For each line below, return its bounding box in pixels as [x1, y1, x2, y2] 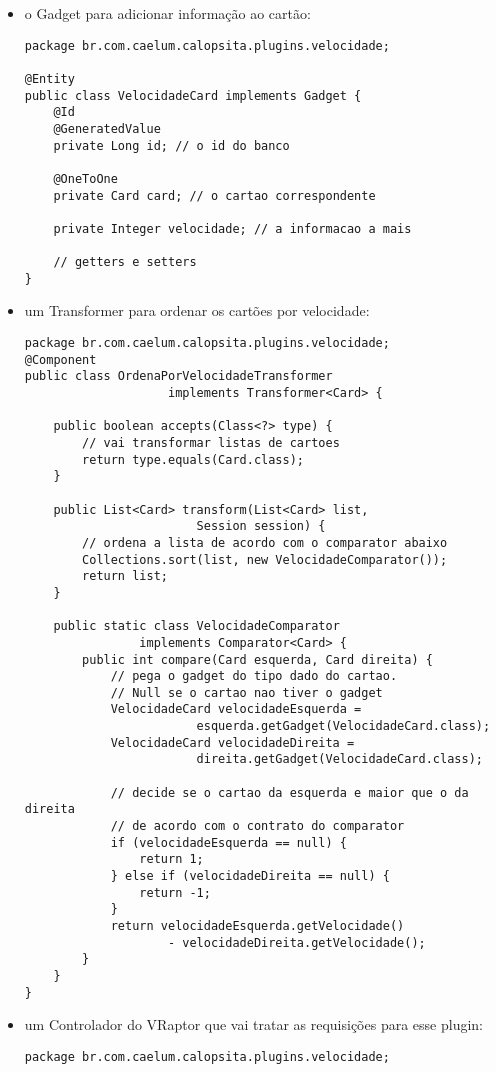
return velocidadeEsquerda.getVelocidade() [110, 919, 405, 933]
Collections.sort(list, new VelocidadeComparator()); [82, 552, 448, 567]
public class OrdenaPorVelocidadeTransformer [24, 369, 333, 384]
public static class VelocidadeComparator [53, 619, 340, 634]
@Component [24, 352, 97, 367]
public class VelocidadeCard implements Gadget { [24, 88, 362, 103]
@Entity [24, 71, 75, 86]
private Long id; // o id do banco [53, 138, 290, 153]
